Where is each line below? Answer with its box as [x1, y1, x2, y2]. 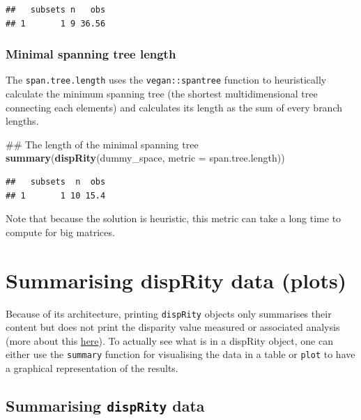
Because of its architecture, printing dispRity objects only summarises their [6, 306, 332, 320]
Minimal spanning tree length [6, 45, 176, 63]
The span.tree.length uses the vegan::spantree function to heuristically [6, 72, 327, 87]
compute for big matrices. [6, 224, 115, 239]
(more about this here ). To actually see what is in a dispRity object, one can [6, 333, 333, 348]
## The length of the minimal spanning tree [6, 137, 199, 151]
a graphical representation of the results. [6, 361, 178, 375]
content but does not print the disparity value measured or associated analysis [6, 320, 340, 334]
